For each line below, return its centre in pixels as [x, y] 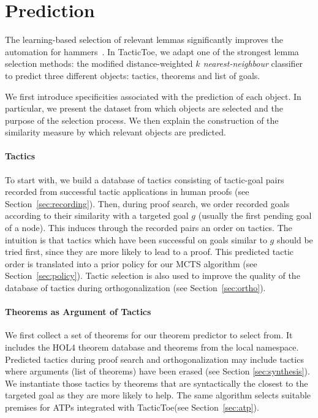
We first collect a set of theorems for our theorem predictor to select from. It [149, 335]
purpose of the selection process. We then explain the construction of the [142, 120]
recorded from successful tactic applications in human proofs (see [127, 192]
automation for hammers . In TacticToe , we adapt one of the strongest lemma [152, 51]
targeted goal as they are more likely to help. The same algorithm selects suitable [158, 395]
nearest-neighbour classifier [253, 63]
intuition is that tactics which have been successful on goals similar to [136, 239]
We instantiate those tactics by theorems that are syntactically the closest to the [157, 383]
